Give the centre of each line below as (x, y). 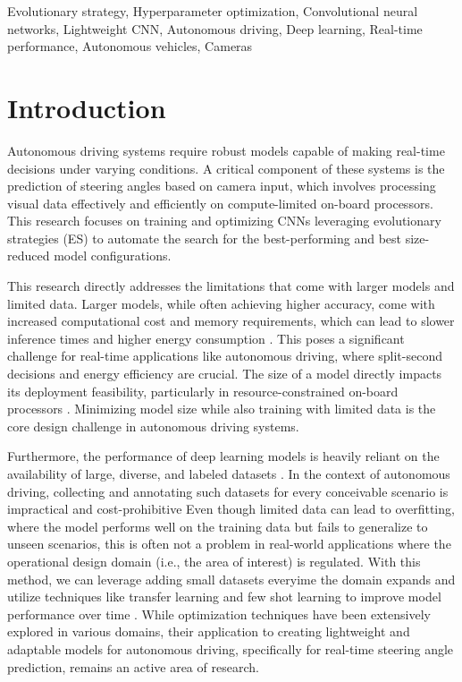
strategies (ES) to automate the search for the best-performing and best (204, 238)
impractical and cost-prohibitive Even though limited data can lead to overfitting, (231, 509)
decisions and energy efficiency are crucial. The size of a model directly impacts (225, 374)
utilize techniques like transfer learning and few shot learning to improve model (224, 597)
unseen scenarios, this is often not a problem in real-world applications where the (229, 544)
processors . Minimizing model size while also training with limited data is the (222, 409)
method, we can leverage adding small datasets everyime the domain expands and (231, 579)
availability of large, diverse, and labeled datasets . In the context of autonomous (229, 473)
